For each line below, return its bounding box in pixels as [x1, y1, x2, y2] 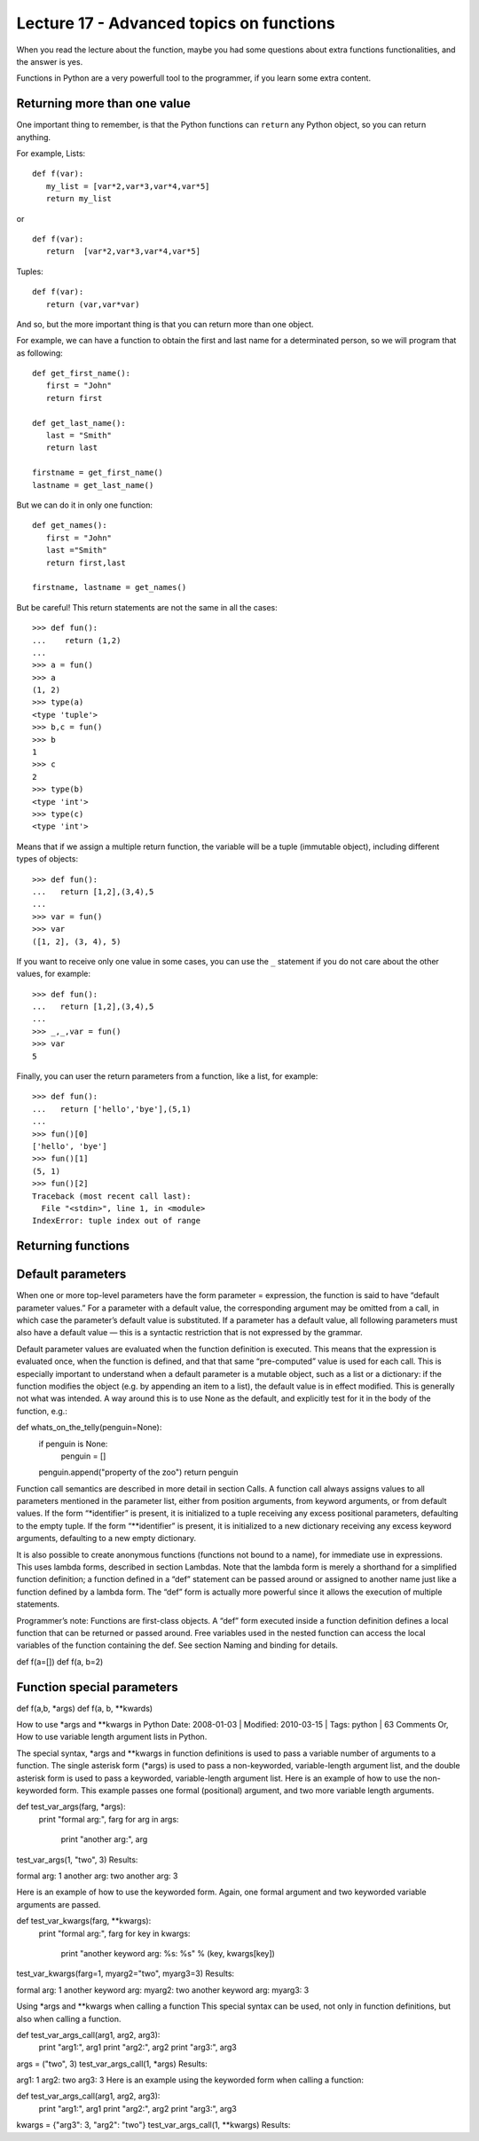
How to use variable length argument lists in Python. [16, 1731, 208, 1743]
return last [45, 443, 98, 453]
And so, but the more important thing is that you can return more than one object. [16, 319, 314, 329]
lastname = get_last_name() [32, 480, 154, 490]
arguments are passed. [16, 1899, 101, 1909]
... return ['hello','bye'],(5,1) [32, 1104, 192, 1114]
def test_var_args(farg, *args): [16, 1801, 126, 1812]
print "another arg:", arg [60, 1834, 148, 1845]
